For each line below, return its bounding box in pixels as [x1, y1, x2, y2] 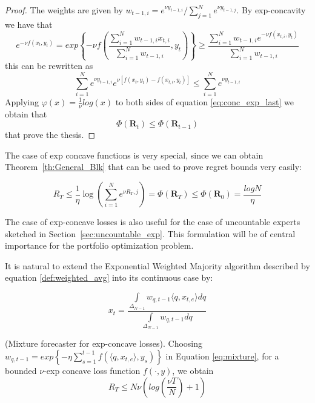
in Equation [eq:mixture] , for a [165, 349, 279, 362]
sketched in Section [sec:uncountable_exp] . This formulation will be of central [5, 227, 296, 240]
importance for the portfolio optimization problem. [5, 239, 194, 252]
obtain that [5, 107, 47, 120]
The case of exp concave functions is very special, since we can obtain [5, 148, 264, 161]
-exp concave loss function [44, 364, 141, 376]
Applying [5, 95, 39, 108]
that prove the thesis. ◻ [5, 128, 96, 141]
